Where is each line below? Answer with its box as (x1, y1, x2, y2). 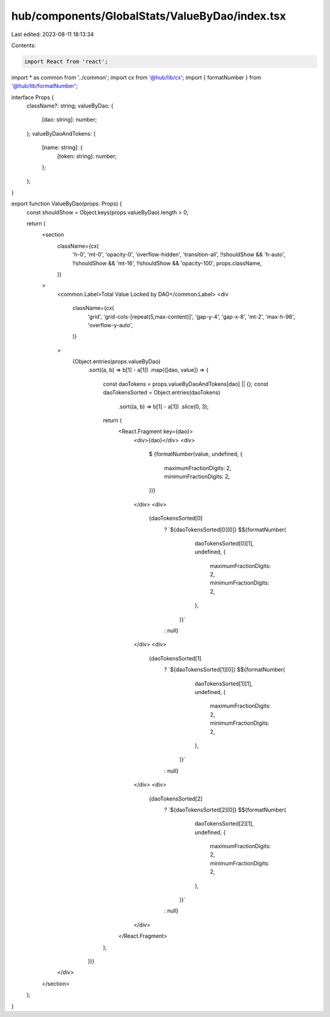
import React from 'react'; (24, 58, 108, 65)
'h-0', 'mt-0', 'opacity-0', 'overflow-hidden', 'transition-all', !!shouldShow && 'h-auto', (72, 251, 285, 258)
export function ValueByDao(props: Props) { (11, 200, 122, 207)
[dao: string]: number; (42, 116, 97, 124)
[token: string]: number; (57, 152, 117, 160)
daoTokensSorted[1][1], (194, 679, 253, 687)
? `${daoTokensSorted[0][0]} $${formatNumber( (164, 526, 287, 533)
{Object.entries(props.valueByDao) (72, 358, 161, 365)
